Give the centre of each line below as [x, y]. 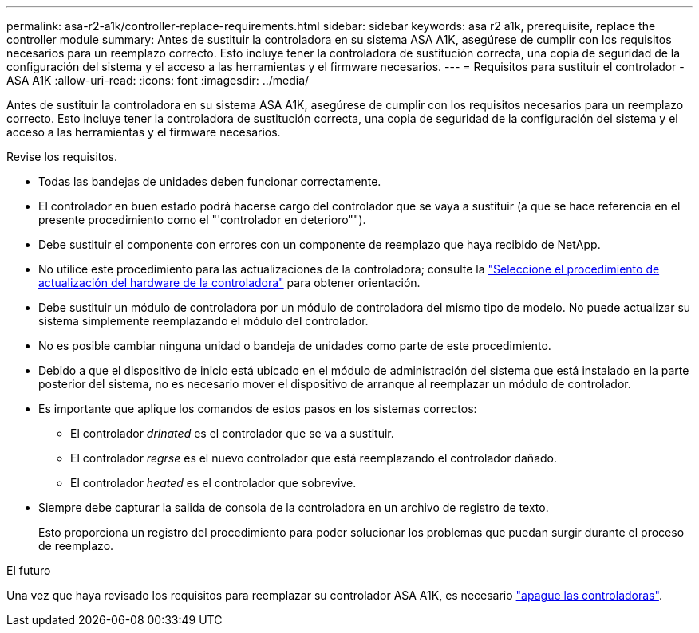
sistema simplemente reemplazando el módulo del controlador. [203, 321]
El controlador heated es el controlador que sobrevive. [213, 483]
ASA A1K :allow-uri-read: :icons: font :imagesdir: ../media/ [158, 80]
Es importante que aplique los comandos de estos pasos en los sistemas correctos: [258, 409]
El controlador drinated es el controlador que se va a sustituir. [232, 433]
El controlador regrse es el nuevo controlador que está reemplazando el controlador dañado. [314, 458]
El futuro [29, 570]
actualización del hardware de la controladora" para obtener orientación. [229, 283]
